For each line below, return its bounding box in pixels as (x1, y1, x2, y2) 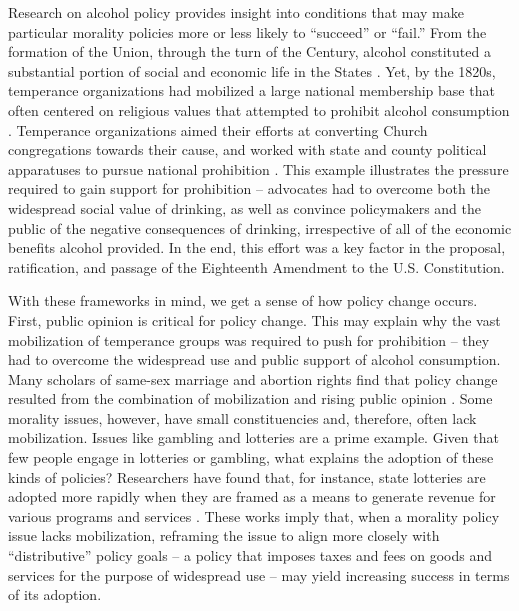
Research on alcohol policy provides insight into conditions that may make (8, 2, 464, 22)
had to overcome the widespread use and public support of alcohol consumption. (8, 349, 501, 370)
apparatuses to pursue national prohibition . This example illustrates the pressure (8, 158, 509, 179)
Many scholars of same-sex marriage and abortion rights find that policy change (8, 368, 498, 389)
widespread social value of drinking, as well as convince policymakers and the (8, 197, 481, 218)
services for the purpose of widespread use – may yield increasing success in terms (8, 564, 510, 585)
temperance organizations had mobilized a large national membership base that (8, 80, 495, 101)
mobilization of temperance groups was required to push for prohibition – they (8, 329, 490, 350)
